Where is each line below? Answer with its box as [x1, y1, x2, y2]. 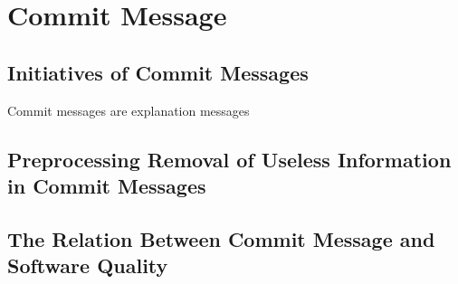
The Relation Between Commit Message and [7, 224, 435, 252]
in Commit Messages [7, 171, 206, 199]
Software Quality [7, 251, 168, 279]
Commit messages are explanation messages [7, 100, 250, 119]
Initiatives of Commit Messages [7, 58, 309, 86]
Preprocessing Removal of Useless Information [7, 145, 452, 173]
